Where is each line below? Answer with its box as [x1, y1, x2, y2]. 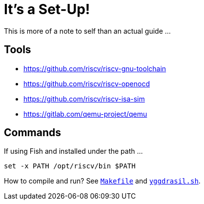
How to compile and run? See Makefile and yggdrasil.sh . [4, 177, 201, 185]
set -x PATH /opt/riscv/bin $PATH [4, 162, 136, 170]
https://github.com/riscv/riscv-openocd [23, 79, 150, 88]
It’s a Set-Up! [4, 1, 90, 18]
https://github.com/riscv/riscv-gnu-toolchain [23, 64, 166, 73]
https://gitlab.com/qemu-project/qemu [23, 109, 147, 118]
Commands [4, 126, 61, 139]
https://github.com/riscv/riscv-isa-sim [23, 94, 145, 103]
